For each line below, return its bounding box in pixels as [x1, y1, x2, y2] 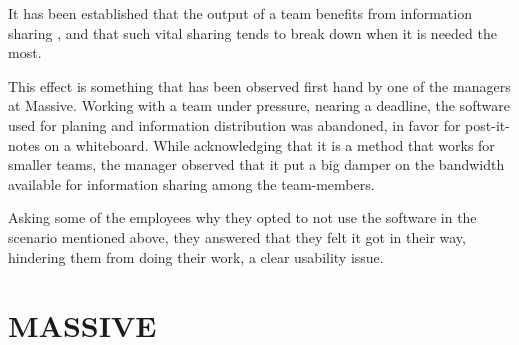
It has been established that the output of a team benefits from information [8, 3, 472, 23]
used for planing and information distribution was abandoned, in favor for [8, 114, 461, 135]
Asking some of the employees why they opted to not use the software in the [8, 207, 477, 228]
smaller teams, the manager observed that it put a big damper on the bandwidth [8, 154, 505, 175]
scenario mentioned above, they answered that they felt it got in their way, [8, 226, 466, 247]
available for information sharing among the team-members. [8, 173, 375, 194]
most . [8, 42, 42, 63]
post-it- [465, 114, 510, 135]
